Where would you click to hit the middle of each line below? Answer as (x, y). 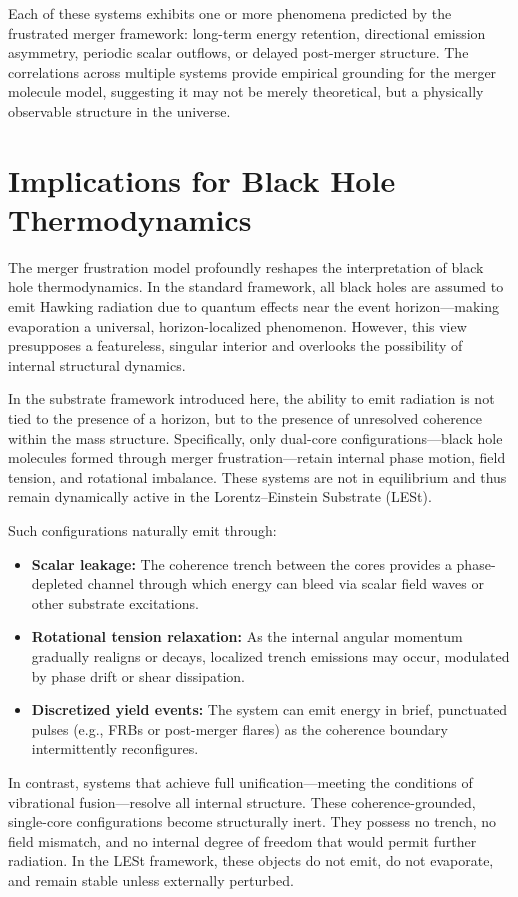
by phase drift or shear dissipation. (138, 675)
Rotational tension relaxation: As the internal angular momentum (247, 636)
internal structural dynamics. (97, 364)
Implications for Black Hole (202, 179)
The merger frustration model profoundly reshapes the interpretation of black (246, 266)
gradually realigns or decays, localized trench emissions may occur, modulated (270, 655)
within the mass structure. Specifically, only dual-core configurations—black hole (255, 437)
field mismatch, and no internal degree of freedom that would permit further (242, 840)
